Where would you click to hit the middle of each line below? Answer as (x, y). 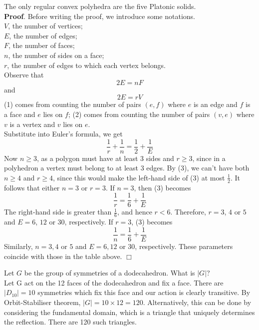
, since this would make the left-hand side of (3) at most (139, 177)
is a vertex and (32, 124)
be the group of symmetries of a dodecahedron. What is (110, 273)
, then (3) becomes (162, 187)
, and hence (134, 212)
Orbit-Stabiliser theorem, (42, 302)
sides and (160, 158)
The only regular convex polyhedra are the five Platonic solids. (100, 6)
